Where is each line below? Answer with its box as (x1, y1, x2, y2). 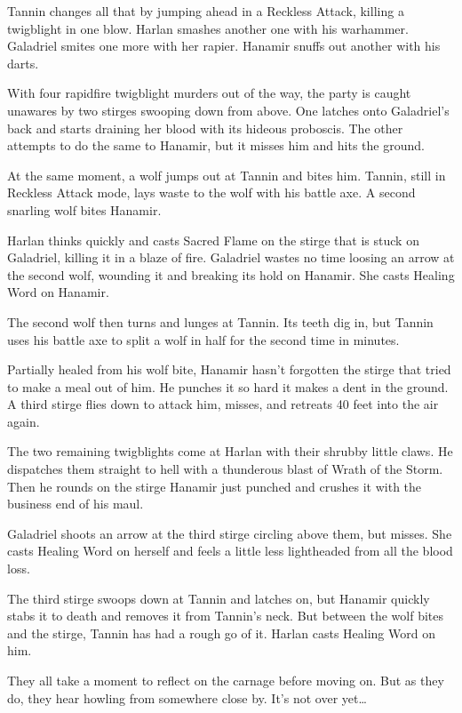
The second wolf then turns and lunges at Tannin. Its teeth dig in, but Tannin (7, 312, 434, 331)
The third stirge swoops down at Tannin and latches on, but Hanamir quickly (7, 589, 430, 607)
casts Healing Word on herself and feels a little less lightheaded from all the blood (7, 541, 453, 560)
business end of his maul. (7, 494, 144, 513)
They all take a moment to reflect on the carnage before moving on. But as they (7, 671, 444, 689)
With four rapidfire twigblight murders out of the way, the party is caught (7, 84, 411, 102)
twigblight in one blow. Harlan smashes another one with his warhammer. (7, 19, 409, 37)
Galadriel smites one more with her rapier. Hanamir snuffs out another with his (7, 36, 441, 55)
